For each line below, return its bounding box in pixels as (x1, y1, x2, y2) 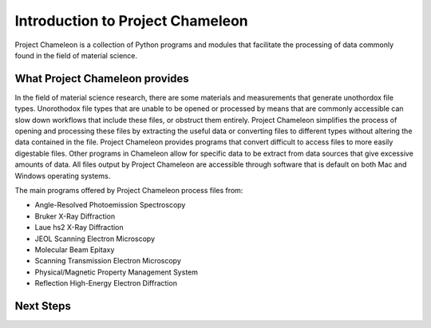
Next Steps (14, 299, 71, 313)
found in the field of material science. (14, 50, 138, 60)
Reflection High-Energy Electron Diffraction (34, 279, 177, 288)
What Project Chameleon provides (14, 72, 189, 85)
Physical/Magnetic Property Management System (34, 267, 199, 277)
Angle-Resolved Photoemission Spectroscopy (34, 200, 186, 210)
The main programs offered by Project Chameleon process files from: (14, 185, 243, 195)
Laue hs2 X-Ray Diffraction (34, 223, 124, 232)
